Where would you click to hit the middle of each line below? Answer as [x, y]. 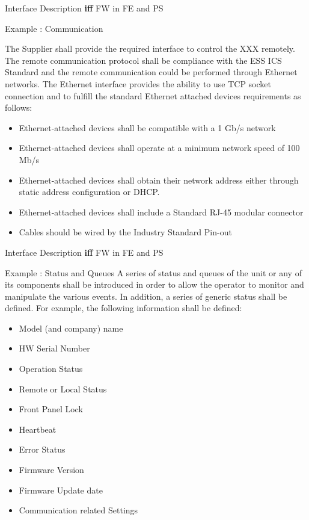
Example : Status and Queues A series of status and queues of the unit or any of [153, 272]
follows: [19, 107]
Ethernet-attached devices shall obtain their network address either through [159, 180]
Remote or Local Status [63, 388]
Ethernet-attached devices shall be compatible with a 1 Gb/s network [147, 127]
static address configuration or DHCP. [89, 192]
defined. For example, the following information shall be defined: [124, 308]
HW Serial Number [54, 348]
